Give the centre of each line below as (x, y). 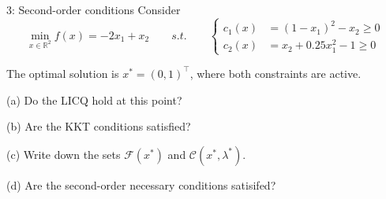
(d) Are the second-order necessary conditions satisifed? (141, 184)
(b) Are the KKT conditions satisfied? (99, 126)
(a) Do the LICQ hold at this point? (94, 99)
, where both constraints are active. (275, 73)
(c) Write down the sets (64, 154)
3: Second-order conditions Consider (94, 9)
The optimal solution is (63, 73)
